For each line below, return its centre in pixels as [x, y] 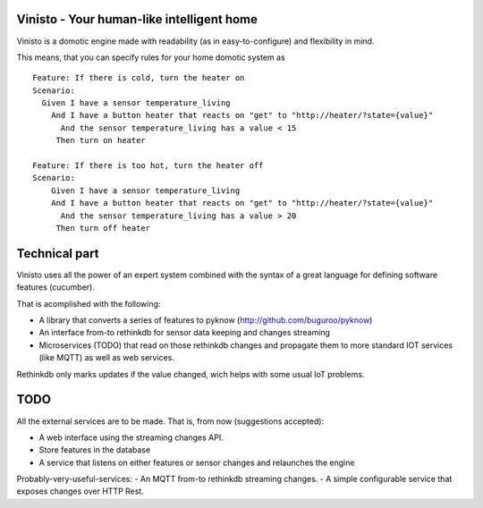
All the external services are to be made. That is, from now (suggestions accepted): [170, 421]
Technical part [58, 254]
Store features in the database [95, 450]
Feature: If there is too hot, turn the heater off [148, 166]
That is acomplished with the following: [89, 303]
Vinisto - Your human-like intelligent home [137, 19]
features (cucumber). [56, 287]
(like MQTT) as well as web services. [106, 358]
